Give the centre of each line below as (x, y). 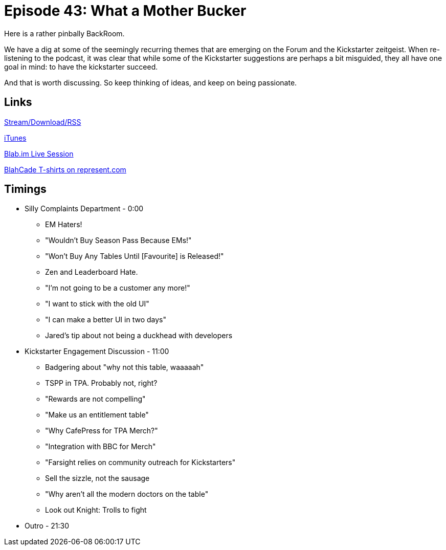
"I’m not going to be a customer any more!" (118, 288)
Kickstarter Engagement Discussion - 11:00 (97, 351)
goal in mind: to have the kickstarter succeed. (81, 67)
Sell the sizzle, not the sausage (97, 478)
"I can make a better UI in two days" (106, 320)
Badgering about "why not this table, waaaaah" (125, 367)
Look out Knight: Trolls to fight (96, 510)
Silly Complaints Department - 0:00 (84, 209)
